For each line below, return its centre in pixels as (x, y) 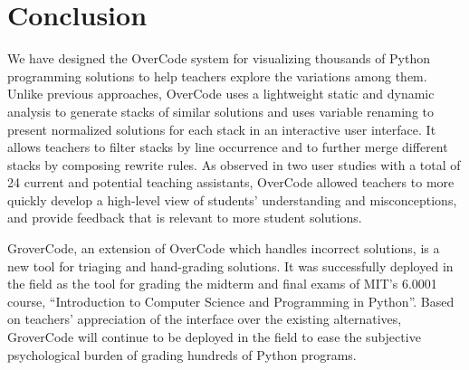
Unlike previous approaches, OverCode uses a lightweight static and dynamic (221, 94)
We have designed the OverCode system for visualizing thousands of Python (219, 58)
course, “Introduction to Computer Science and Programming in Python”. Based (231, 301)
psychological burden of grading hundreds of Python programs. (182, 354)
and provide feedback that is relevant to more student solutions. (185, 218)
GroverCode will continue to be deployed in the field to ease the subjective (214, 337)
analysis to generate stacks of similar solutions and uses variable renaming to (220, 111)
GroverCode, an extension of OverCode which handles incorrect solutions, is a (224, 248)
